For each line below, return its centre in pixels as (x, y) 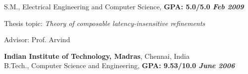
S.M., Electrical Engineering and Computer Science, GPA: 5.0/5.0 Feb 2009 (124, 6)
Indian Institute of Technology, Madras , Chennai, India (97, 56)
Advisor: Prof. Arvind (37, 39)
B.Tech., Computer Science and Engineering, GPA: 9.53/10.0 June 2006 (120, 65)
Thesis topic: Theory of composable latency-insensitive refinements (105, 23)
